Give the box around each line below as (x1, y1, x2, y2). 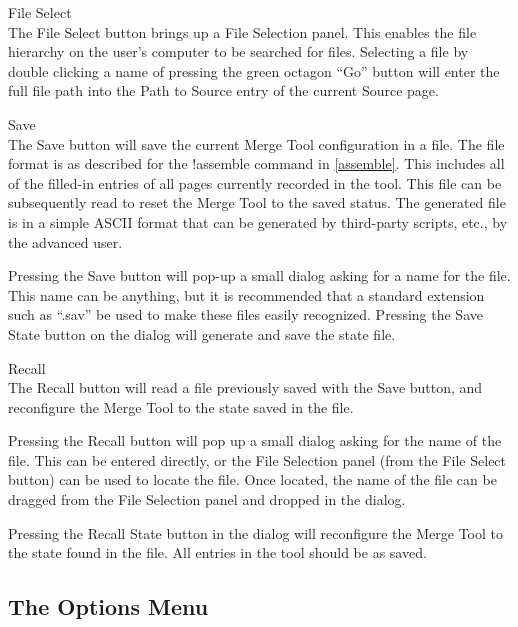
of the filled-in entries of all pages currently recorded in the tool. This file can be (8, 172, 502, 193)
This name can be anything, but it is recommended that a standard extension (8, 284, 485, 305)
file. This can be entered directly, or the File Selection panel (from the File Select (8, 449, 507, 470)
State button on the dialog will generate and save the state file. (8, 323, 396, 344)
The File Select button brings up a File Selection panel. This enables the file (8, 21, 477, 42)
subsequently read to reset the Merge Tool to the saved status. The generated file (8, 192, 506, 213)
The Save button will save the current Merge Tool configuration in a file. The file (8, 133, 505, 154)
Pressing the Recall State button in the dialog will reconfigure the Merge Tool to (8, 522, 503, 543)
